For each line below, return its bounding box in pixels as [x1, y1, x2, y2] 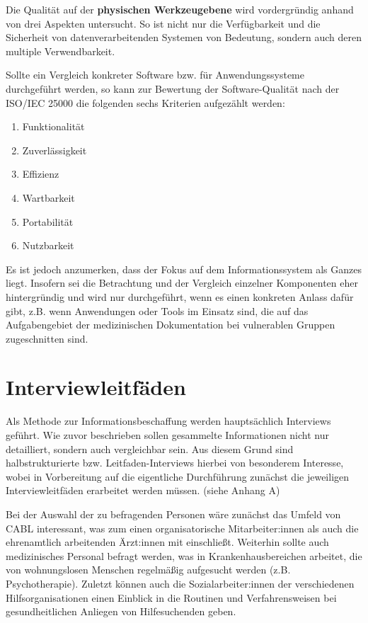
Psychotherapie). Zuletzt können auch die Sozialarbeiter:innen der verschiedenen [6, 576, 355, 590]
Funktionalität [22, 119, 85, 134]
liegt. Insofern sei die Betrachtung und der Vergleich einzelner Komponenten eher [6, 275, 358, 290]
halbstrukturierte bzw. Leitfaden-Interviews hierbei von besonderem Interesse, [6, 455, 344, 470]
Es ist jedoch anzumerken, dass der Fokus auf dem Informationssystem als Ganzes [6, 261, 362, 276]
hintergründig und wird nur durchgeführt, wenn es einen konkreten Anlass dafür [6, 289, 354, 304]
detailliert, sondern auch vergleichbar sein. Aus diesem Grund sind [6, 441, 294, 456]
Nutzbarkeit [22, 238, 74, 253]
